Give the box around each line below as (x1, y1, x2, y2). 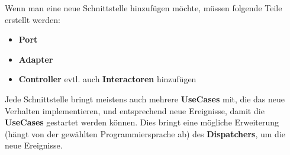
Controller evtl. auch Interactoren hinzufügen (18, 73, 196, 85)
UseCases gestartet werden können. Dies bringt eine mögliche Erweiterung (5, 116, 279, 128)
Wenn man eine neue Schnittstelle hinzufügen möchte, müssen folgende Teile (5, 2, 282, 14)
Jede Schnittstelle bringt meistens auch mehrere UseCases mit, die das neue (5, 92, 285, 105)
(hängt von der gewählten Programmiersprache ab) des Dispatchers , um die (5, 127, 286, 140)
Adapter (18, 53, 53, 65)
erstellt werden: (5, 13, 60, 25)
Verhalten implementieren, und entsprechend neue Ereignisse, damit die (5, 104, 265, 117)
